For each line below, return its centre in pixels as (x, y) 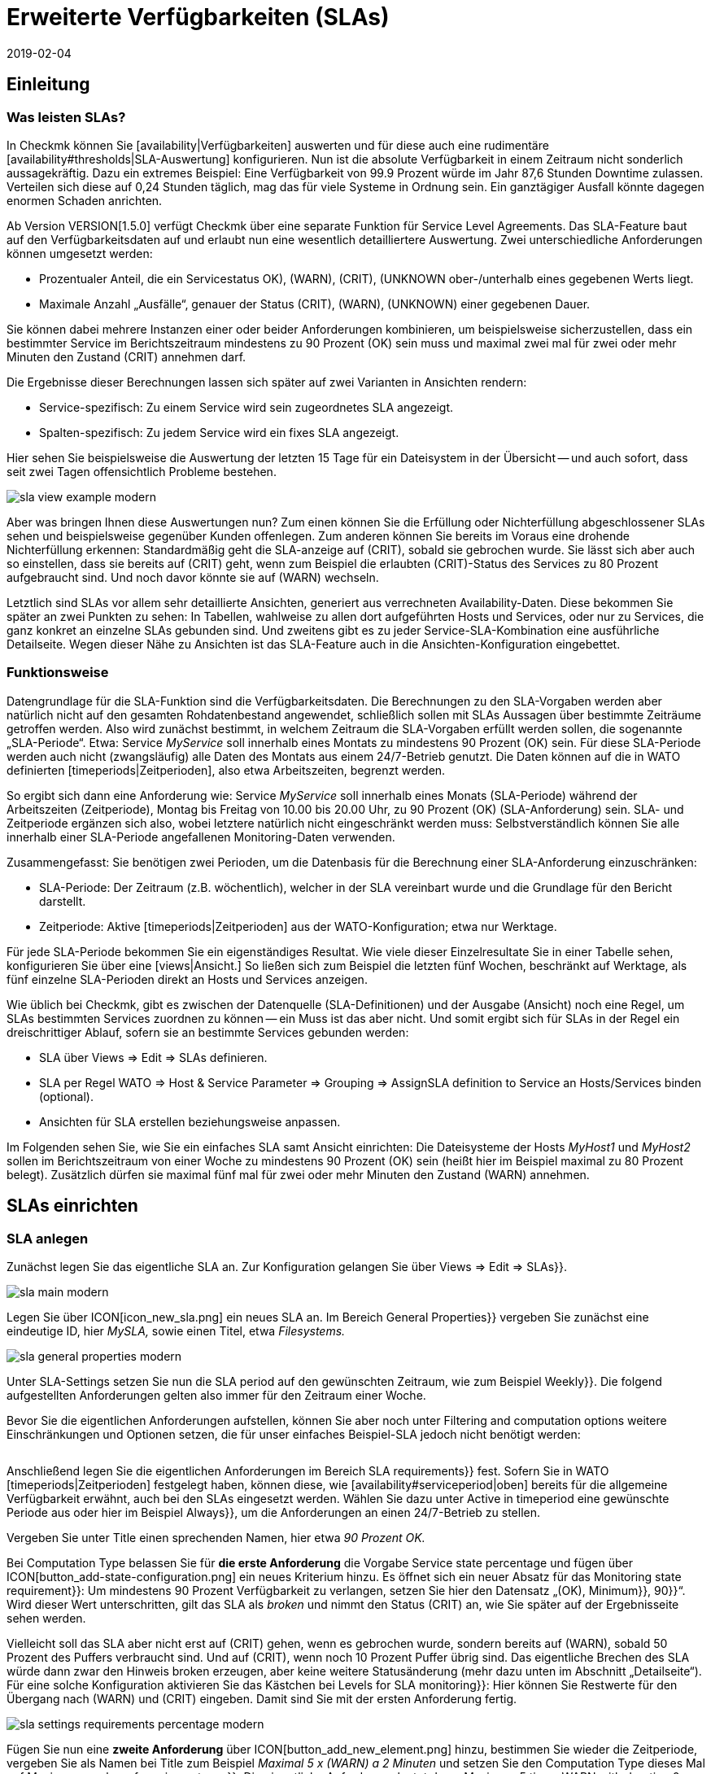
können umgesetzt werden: (80, 253)
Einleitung (48, 85)
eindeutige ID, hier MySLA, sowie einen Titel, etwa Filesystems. (176, 1330)
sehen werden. (46, 1618)
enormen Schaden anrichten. (85, 200)
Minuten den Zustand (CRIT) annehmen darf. (126, 356)
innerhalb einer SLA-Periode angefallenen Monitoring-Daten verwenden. (201, 837)
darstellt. (63, 901)
